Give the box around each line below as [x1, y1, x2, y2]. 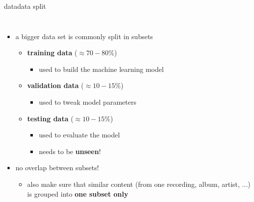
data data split [4, 1, 46, 11]
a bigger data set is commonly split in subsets [15, 31, 153, 41]
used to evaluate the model [39, 130, 120, 140]
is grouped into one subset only [27, 188, 128, 199]
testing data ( [27, 113, 74, 123]
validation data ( [27, 80, 84, 90]
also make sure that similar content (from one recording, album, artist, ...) [27, 179, 251, 189]
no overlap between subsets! [15, 162, 99, 173]
